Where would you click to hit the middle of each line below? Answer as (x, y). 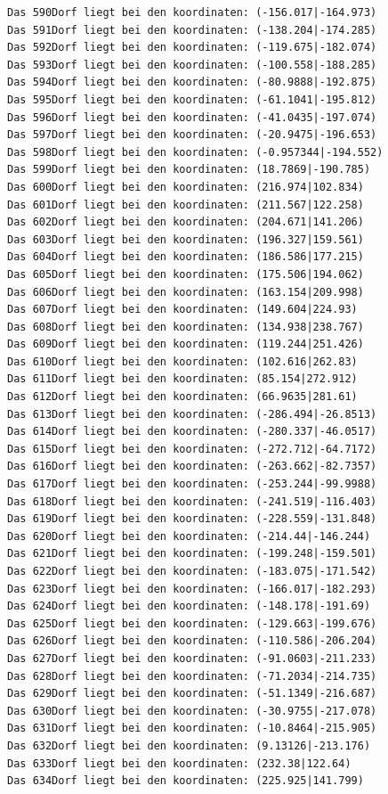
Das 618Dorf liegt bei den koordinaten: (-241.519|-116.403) (192, 501)
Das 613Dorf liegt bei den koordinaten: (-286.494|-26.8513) (192, 414)
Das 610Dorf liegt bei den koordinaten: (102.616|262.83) (182, 361)
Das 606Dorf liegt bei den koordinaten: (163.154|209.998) (186, 292)
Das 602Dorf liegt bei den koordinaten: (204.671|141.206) (186, 222)
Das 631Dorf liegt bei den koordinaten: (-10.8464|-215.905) (192, 729)
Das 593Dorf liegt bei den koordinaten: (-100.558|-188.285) (192, 65)
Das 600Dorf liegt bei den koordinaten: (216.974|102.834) (186, 187)
